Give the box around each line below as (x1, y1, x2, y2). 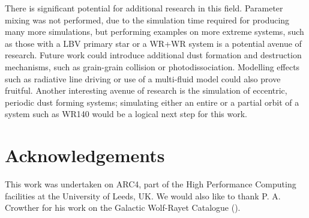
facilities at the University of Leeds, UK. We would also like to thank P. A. (5, 189, 281, 202)
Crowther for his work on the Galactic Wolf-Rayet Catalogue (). (5, 201, 241, 214)
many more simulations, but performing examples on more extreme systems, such (5, 25, 304, 38)
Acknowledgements (5, 143, 165, 168)
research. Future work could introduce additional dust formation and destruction (5, 49, 302, 61)
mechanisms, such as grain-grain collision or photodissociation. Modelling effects (5, 60, 300, 73)
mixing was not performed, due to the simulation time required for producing (5, 13, 290, 26)
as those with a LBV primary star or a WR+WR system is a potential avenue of (5, 37, 302, 49)
